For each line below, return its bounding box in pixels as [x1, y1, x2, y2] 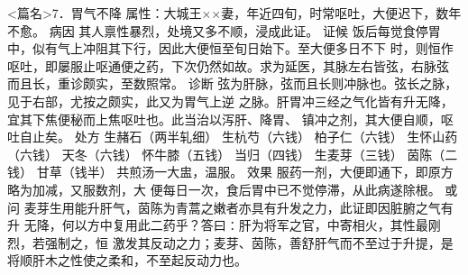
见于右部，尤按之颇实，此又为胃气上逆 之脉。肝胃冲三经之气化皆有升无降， [7, 91, 454, 110]
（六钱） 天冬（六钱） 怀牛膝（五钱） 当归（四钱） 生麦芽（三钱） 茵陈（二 [7, 144, 458, 163]
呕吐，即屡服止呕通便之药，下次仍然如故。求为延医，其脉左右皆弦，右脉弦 [7, 56, 449, 75]
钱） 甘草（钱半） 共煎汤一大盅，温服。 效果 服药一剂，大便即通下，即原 [7, 162, 441, 181]
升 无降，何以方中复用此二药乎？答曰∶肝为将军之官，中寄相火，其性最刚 [7, 215, 441, 234]
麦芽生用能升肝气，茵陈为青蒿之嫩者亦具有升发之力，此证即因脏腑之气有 [23, 197, 454, 216]
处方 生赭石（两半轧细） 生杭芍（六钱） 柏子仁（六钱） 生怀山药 [74, 127, 458, 146]
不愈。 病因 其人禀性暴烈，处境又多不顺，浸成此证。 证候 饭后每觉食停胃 [7, 21, 441, 40]
